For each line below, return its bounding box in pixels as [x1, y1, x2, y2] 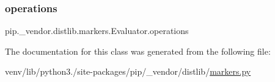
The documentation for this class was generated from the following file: [5, 44, 271, 57]
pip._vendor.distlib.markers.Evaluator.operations [5, 24, 189, 37]
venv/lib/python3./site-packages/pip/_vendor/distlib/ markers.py [5, 65, 251, 78]
